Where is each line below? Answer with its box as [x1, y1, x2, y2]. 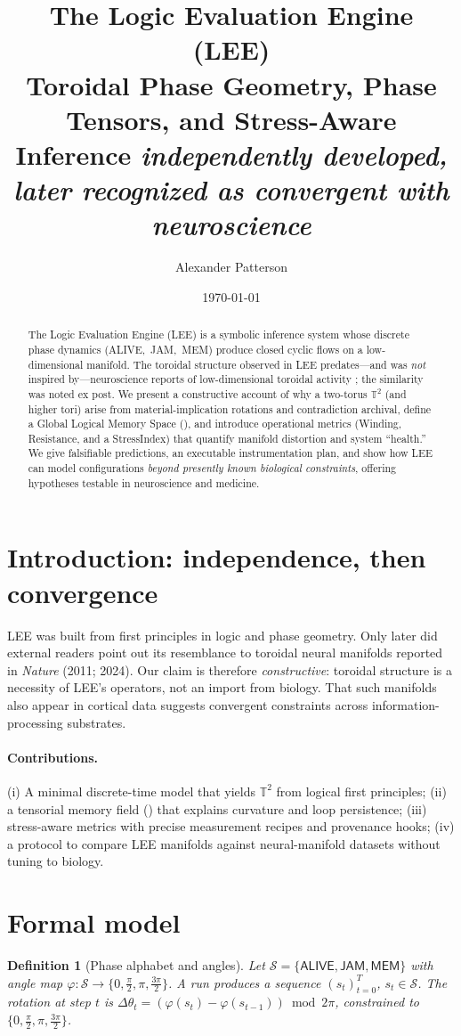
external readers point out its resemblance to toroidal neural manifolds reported [7, 643, 443, 662]
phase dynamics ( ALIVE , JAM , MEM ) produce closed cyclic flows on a [28, 341, 363, 356]
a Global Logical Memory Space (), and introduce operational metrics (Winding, [28, 416, 402, 431]
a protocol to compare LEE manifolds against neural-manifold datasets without [7, 834, 441, 852]
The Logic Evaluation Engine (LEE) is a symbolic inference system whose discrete [28, 327, 409, 342]
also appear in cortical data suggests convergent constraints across [7, 695, 368, 714]
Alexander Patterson [175, 257, 287, 276]
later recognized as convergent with [13, 171, 449, 208]
